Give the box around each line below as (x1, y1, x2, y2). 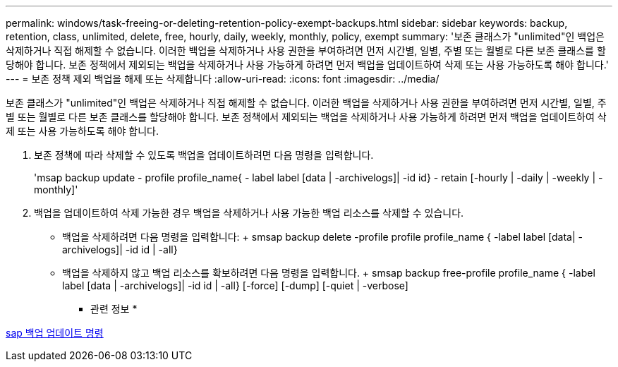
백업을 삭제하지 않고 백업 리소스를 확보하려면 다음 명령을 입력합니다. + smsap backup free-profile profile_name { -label (62, 267, 595, 279)
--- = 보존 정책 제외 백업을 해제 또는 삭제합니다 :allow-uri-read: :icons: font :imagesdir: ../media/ (6, 73, 440, 85)
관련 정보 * (90, 303, 138, 315)
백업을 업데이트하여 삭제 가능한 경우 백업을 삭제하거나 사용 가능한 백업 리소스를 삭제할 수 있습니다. (34, 207, 464, 219)
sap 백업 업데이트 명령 (6, 327, 104, 339)
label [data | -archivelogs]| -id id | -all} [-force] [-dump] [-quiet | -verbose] (62, 279, 408, 291)
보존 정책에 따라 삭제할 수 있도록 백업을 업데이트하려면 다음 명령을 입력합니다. (34, 149, 374, 161)
